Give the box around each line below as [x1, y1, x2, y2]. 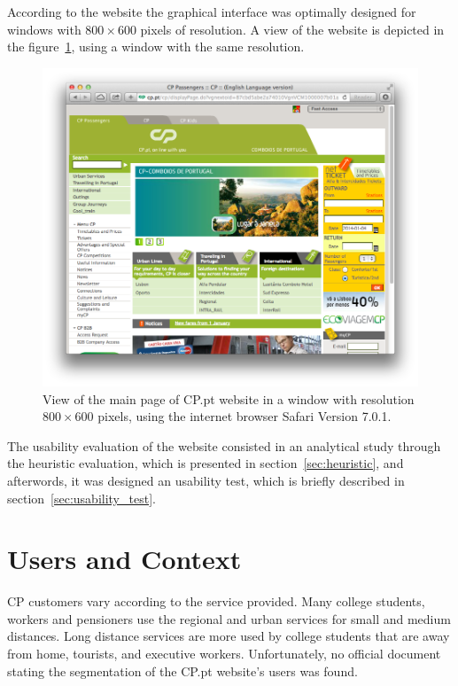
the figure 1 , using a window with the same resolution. [7, 37, 305, 56]
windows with [7, 19, 82, 38]
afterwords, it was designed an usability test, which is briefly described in [7, 471, 405, 489]
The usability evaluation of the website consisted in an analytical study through [7, 436, 441, 455]
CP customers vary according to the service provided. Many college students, [7, 592, 425, 611]
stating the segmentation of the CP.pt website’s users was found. [7, 661, 358, 680]
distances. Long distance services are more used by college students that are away [7, 627, 450, 645]
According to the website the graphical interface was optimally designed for [7, 3, 416, 20]
